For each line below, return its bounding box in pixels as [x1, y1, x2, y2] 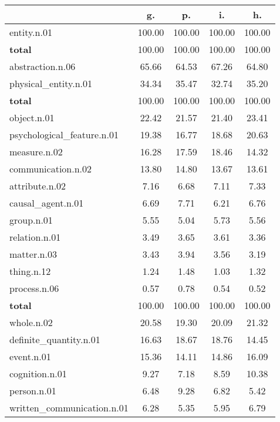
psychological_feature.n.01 [9, 128, 119, 141]
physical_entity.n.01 [9, 77, 93, 90]
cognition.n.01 [9, 367, 67, 380]
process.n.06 [9, 281, 59, 295]
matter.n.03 [9, 247, 57, 261]
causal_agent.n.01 [9, 196, 84, 210]
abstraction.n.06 [9, 59, 76, 73]
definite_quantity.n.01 [9, 333, 100, 346]
